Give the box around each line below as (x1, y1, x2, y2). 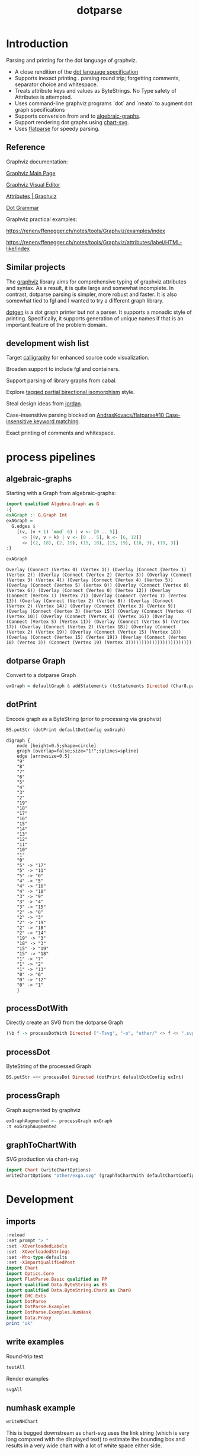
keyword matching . (33, 418, 81, 425)
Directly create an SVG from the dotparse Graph (6, 1019, 123, 1026)
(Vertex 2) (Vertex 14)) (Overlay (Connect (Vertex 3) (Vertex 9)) (6, 603, 176, 609)
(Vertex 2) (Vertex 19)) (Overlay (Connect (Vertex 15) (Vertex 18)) (6, 629, 182, 635)
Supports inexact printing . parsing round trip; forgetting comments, (14, 74, 181, 81)
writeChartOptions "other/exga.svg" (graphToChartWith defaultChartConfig (6, 1173, 195, 1179)
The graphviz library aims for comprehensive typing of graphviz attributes (6, 278, 187, 285)
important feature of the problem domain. (6, 321, 107, 328)
